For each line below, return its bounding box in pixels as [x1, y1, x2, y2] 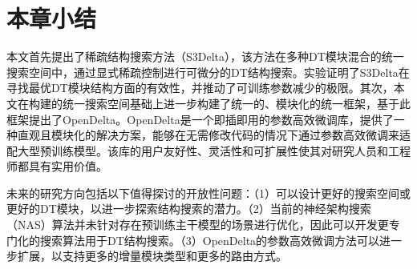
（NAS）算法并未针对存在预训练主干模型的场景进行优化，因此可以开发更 [6, 216, 389, 233]
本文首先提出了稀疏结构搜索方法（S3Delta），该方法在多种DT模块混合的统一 [6, 48, 404, 65]
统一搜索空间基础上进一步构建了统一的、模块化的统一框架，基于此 [62, 94, 411, 111]
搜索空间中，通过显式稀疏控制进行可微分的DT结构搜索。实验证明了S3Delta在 [6, 63, 410, 80]
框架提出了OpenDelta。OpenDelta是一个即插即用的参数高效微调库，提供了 [6, 110, 394, 127]
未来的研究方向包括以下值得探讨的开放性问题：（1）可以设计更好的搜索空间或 [6, 184, 411, 201]
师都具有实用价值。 [6, 158, 107, 175]
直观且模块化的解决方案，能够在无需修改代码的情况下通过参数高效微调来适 [17, 126, 411, 143]
